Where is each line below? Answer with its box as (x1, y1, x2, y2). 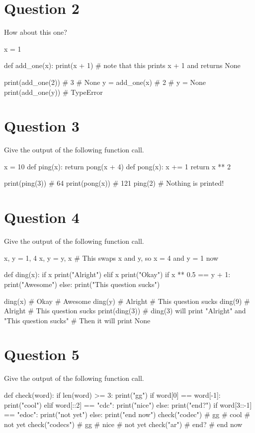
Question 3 (4, 116, 80, 136)
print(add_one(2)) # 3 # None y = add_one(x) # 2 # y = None (4, 76, 206, 87)
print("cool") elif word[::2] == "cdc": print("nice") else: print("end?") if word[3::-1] (4, 399, 252, 410)
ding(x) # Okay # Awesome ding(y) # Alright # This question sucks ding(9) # (4, 295, 250, 306)
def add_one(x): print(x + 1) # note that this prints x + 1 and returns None (4, 60, 241, 71)
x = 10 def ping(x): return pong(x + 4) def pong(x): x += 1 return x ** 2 (4, 161, 231, 171)
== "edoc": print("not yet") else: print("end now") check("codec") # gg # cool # (4, 409, 251, 420)
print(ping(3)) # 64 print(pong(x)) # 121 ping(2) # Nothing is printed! (4, 178, 224, 188)
